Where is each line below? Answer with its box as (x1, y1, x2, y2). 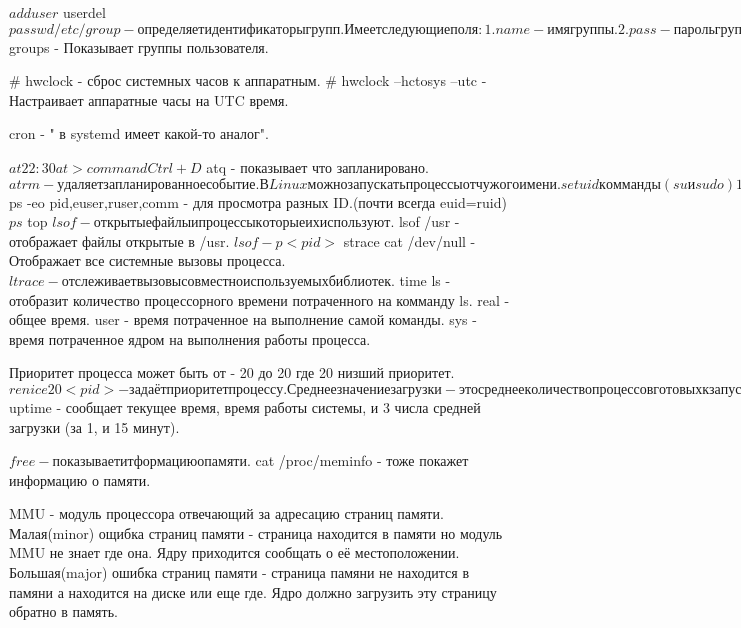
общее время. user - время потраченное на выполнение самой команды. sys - (9, 309, 477, 330)
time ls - (399, 269, 451, 290)
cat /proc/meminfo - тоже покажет (255, 450, 469, 471)
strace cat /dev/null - (343, 230, 476, 251)
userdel (63, 2, 106, 22)
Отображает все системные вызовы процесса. (9, 250, 286, 271)
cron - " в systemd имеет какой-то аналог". (9, 123, 269, 144)
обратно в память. (9, 601, 118, 622)
